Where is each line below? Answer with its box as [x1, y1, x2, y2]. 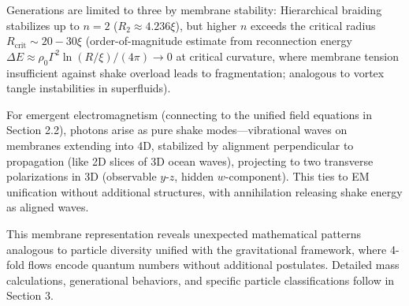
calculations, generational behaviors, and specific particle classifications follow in [6, 271, 395, 288]
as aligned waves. [6, 199, 89, 215]
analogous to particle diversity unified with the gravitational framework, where [6, 241, 387, 257]
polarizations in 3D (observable [6, 168, 157, 185]
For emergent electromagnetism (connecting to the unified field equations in [6, 106, 373, 122]
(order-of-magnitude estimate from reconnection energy [85, 32, 352, 49]
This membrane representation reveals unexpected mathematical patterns [6, 225, 362, 241]
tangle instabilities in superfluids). [6, 80, 171, 96]
